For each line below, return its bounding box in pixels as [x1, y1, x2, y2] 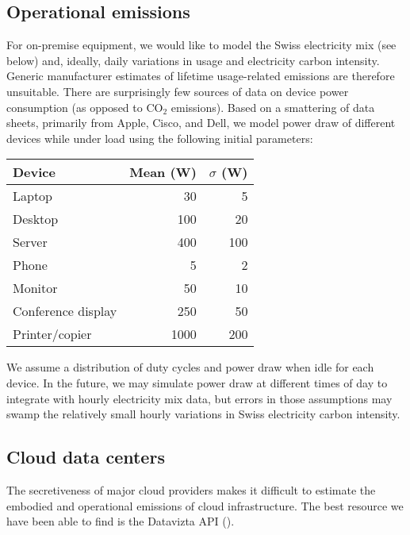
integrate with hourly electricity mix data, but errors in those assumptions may [6, 390, 393, 406]
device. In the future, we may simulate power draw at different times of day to [6, 374, 388, 391]
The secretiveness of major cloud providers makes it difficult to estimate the [6, 481, 376, 498]
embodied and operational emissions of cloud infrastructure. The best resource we [6, 497, 404, 514]
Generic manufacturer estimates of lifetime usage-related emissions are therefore [6, 67, 395, 84]
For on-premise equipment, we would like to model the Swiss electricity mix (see [6, 37, 397, 53]
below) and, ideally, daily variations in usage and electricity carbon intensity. [6, 52, 380, 68]
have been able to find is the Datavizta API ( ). [6, 513, 235, 529]
